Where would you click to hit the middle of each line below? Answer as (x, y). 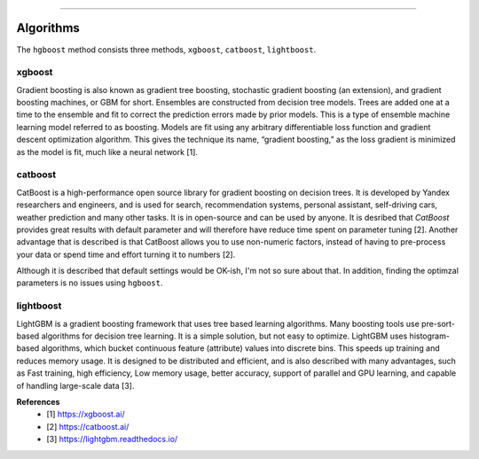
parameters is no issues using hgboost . (90, 283)
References (38, 401)
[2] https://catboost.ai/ (88, 426)
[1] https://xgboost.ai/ (86, 414)
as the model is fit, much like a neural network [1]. (107, 152)
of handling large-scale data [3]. (75, 385)
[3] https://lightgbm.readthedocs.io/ (112, 440)
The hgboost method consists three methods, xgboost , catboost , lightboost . (166, 50)
